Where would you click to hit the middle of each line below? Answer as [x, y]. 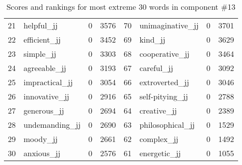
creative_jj [158, 110]
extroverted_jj [164, 82]
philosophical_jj [167, 125]
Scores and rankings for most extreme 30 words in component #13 [121, 7]
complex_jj [159, 139]
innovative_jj [46, 96]
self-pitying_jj [164, 96]
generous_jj [44, 110]
